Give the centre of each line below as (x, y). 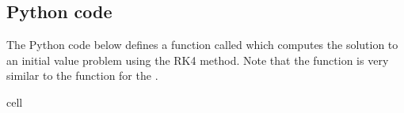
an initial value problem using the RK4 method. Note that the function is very (198, 60)
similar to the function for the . (82, 75)
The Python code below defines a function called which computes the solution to (202, 45)
